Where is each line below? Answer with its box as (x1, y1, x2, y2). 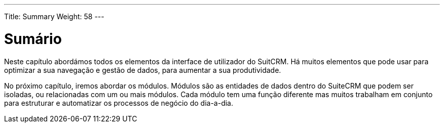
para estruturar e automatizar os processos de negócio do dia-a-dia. (4, 98, 234, 107)
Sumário (4, 30, 62, 48)
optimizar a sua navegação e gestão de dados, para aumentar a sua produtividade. (4, 65, 281, 74)
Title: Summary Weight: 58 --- (4, 12, 104, 21)
